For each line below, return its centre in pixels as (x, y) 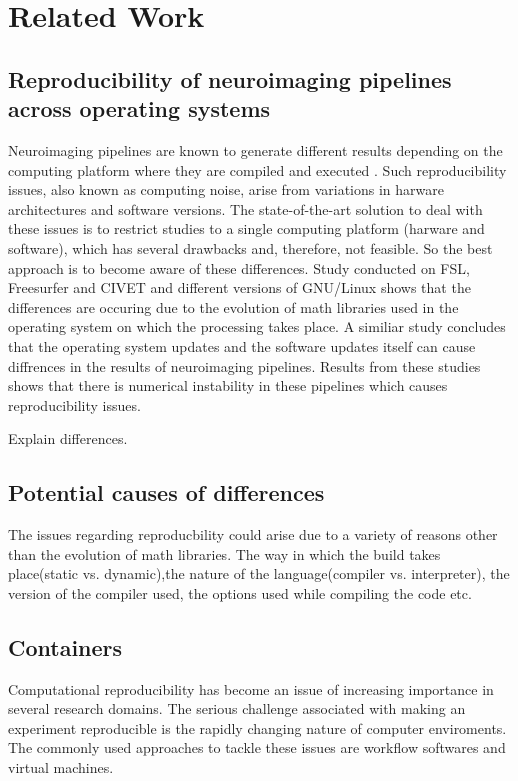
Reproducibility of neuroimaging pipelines (230, 78)
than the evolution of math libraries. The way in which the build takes (224, 553)
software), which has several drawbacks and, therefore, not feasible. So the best (250, 247)
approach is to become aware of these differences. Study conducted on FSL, (239, 267)
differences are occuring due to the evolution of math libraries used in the (233, 306)
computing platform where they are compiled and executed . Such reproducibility (257, 169)
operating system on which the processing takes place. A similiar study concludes (257, 326)
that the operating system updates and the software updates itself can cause (242, 345)
